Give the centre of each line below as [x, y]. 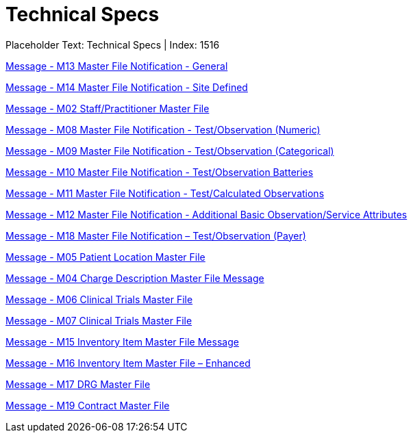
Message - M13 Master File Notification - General [117, 66]
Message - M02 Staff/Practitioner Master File [108, 108]
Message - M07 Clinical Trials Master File [99, 320]
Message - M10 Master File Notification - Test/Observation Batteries [160, 172]
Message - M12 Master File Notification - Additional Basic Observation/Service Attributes [206, 214]
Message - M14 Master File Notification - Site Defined [127, 87]
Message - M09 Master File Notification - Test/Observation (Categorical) [170, 151]
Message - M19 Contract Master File [88, 405]
